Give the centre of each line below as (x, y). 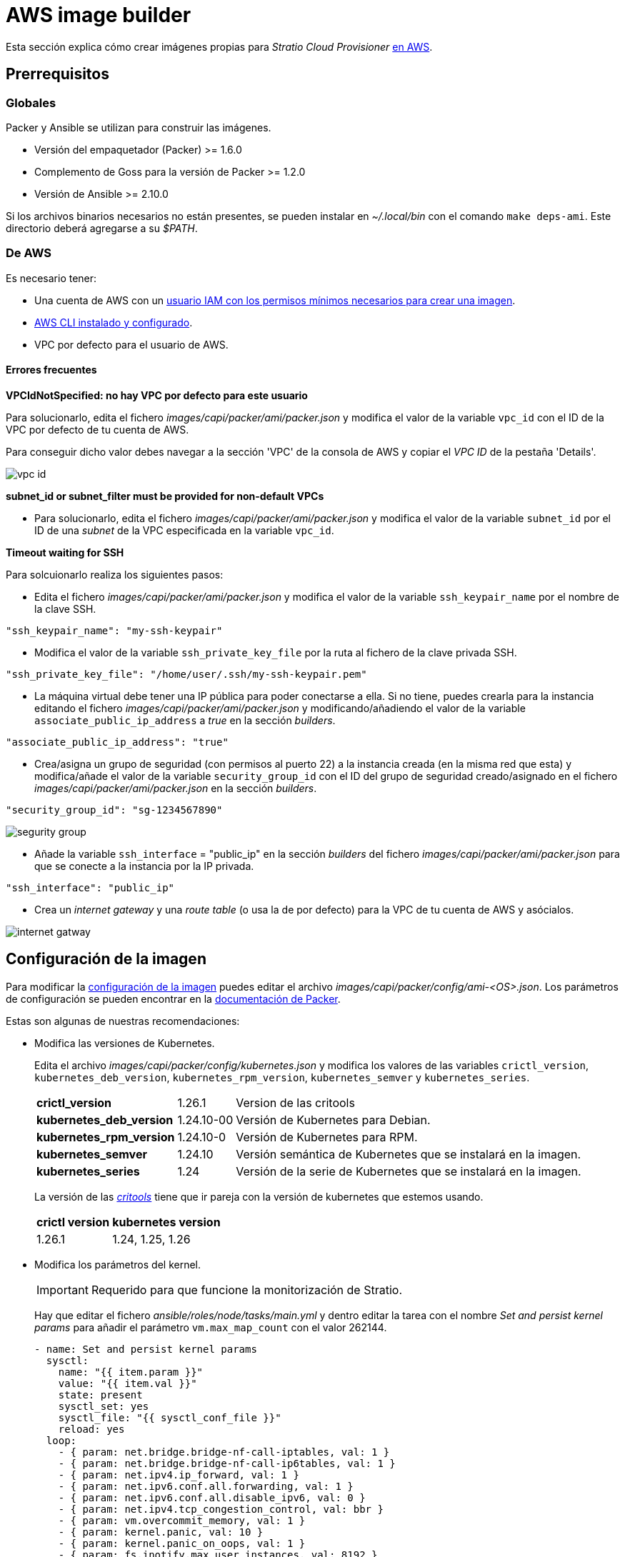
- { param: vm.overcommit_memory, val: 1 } (182, 1520)
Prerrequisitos (57, 74)
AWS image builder (99, 15)
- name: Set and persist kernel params (146, 1349)
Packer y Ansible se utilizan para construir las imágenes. (139, 127)
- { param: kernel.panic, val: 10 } (161, 1532)
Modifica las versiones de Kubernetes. (125, 1043)
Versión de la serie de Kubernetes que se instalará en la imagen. (409, 1171)
